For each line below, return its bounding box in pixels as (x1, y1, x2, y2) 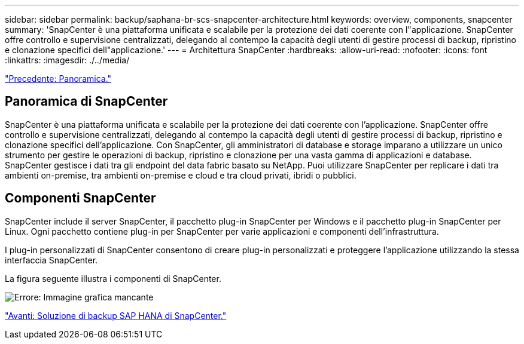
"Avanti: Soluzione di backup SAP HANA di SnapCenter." (5, 310, 227, 321)
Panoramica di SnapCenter (5, 94, 168, 109)
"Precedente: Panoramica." (5, 73, 112, 84)
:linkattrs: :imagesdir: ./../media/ (5, 55, 130, 65)
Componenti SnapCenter (5, 191, 156, 206)
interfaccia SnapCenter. (5, 254, 98, 265)
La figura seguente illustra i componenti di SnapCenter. (5, 273, 221, 284)
